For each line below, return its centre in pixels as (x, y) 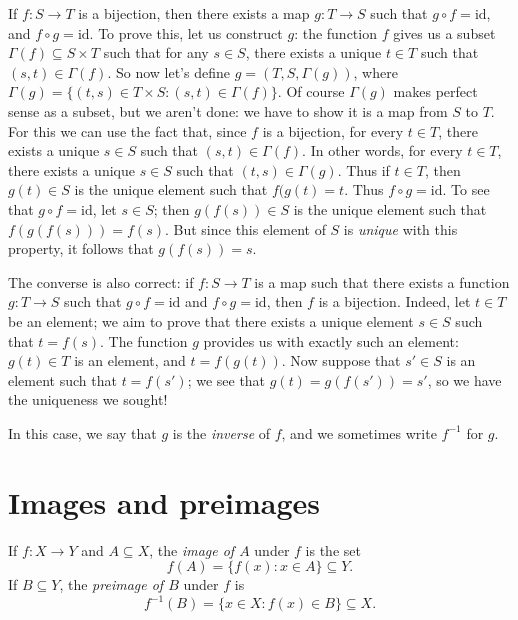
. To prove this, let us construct (186, 32)
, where (375, 71)
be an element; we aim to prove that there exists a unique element (211, 320)
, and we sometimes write (359, 432)
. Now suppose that (341, 360)
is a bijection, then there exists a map (194, 13)
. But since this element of (245, 228)
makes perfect (435, 91)
